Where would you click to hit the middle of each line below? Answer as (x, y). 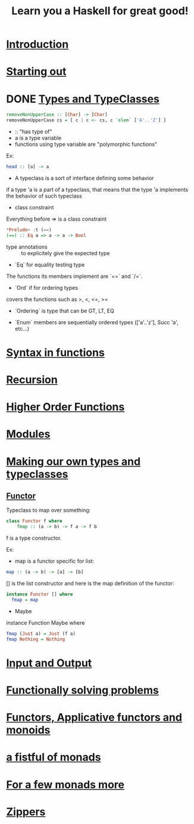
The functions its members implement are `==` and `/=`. (74, 276)
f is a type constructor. (34, 538)
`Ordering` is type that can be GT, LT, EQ (64, 311)
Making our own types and (73, 461)
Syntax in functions (56, 353)
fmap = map (25, 600)
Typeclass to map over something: (48, 510)
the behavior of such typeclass (44, 196)
